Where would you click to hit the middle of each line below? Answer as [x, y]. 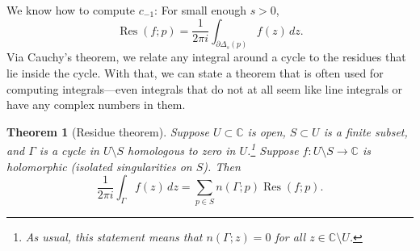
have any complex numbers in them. [96, 105]
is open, [267, 131]
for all [290, 236]
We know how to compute [71, 10]
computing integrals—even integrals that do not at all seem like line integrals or [205, 88]
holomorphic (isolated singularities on [99, 166]
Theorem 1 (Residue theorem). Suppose [108, 131]
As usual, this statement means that [114, 236]
